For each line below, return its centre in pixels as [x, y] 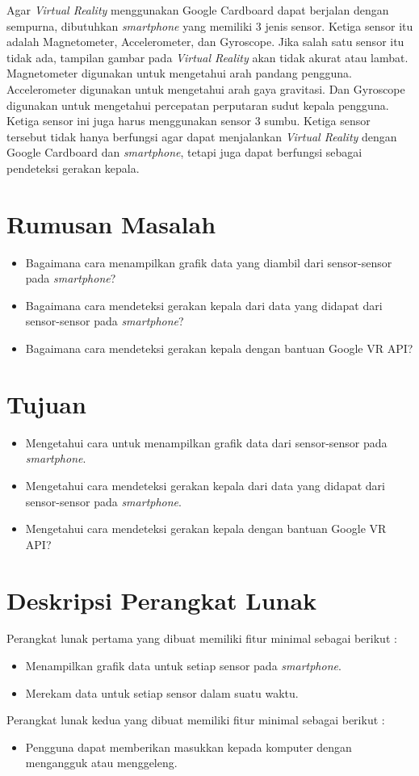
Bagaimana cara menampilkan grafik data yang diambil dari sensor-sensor [209, 262]
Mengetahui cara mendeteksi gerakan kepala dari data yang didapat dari [205, 485]
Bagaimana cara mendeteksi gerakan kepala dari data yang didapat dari [204, 305]
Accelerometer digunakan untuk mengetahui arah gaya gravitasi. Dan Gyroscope [206, 88]
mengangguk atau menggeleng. [101, 763]
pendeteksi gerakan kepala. [73, 168]
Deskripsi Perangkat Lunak [162, 600]
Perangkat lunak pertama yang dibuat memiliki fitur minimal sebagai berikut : [202, 638]
